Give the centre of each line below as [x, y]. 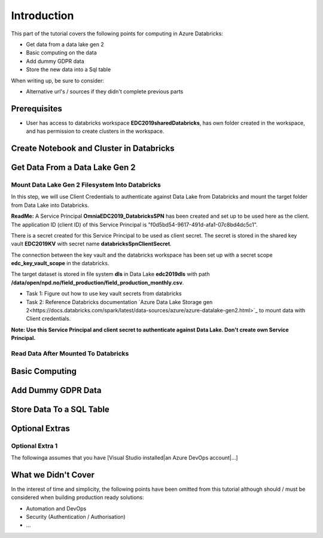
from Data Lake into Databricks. [50, 205]
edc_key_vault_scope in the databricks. [60, 263]
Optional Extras [40, 428]
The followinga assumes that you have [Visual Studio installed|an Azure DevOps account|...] [125, 457]
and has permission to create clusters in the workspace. [95, 131]
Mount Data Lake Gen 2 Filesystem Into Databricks [86, 184]
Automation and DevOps [56, 508]
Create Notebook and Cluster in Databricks [93, 148]
